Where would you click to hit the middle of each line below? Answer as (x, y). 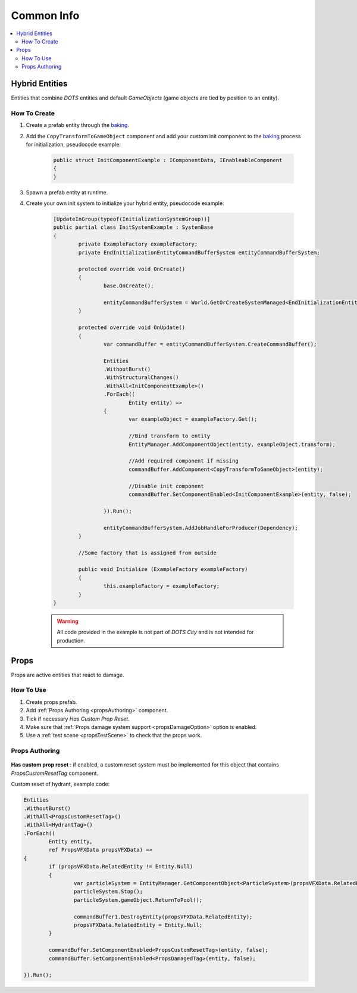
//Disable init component (166, 486)
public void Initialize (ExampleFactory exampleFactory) (163, 570)
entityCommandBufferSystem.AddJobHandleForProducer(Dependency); (201, 528)
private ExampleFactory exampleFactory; (138, 244)
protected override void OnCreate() (132, 269)
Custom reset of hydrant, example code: (60, 784)
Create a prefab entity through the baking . (77, 125)
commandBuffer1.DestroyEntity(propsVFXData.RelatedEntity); (163, 917)
